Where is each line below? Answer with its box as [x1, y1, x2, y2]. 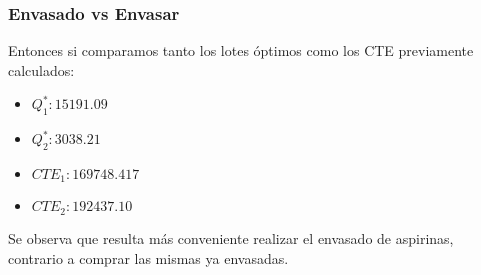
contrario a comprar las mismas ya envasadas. [8, 247, 289, 268]
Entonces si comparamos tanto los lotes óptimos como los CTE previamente [8, 40, 474, 61]
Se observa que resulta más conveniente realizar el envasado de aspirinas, [8, 227, 454, 248]
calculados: [8, 59, 75, 80]
